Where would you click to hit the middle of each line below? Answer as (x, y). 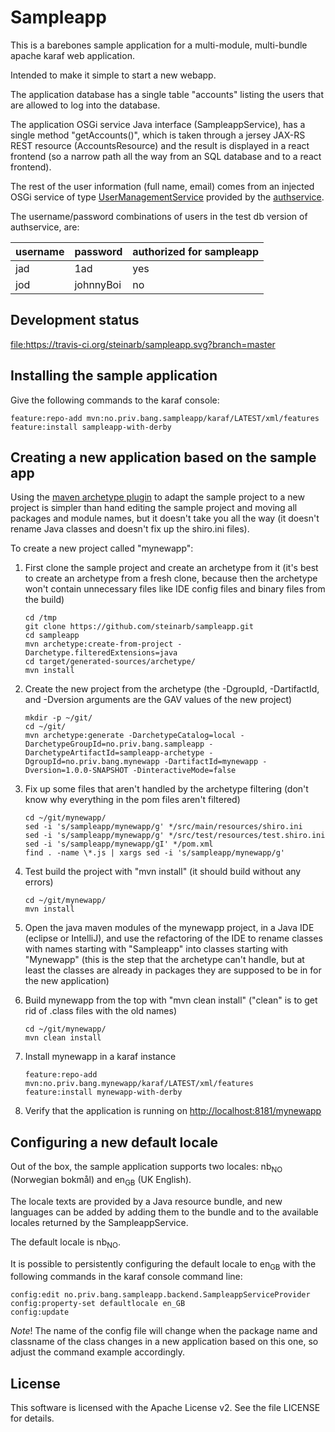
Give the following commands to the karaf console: (115, 400)
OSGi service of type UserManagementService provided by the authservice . (167, 197)
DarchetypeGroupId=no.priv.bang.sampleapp (114, 744)
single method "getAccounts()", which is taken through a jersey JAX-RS (158, 135)
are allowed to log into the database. (85, 105)
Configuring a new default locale (114, 1142)
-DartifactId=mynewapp (211, 762)
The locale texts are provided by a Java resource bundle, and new (146, 1201)
